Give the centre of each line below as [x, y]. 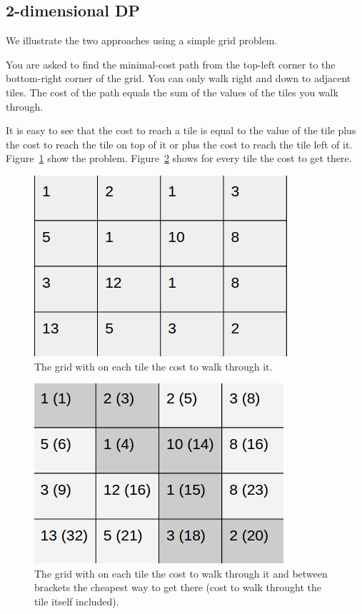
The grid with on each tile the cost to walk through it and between [181, 573]
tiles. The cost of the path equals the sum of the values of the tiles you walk [172, 92]
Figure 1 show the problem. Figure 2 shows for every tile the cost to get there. [179, 158]
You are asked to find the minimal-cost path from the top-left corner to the [171, 64]
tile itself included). [77, 601]
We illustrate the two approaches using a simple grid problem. [142, 40]
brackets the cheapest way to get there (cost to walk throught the [178, 587]
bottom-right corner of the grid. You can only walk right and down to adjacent [179, 78]
